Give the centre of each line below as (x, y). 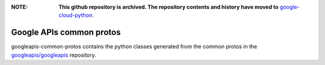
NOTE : (20, 7)
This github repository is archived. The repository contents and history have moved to (169, 7)
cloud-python (76, 16)
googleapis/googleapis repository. (54, 55)
